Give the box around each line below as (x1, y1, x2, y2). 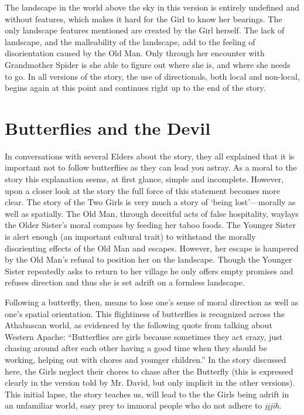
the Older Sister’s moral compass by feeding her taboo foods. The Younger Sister (5, 219, 296, 231)
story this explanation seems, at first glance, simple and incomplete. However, (5, 173, 284, 185)
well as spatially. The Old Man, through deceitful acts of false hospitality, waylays (5, 207, 299, 219)
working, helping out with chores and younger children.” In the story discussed (5, 353, 286, 365)
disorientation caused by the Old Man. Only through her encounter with (5, 47, 265, 59)
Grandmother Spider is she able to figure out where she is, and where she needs (5, 58, 291, 70)
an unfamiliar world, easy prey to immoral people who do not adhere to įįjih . (5, 399, 282, 411)
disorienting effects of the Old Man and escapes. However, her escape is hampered (5, 241, 299, 254)
